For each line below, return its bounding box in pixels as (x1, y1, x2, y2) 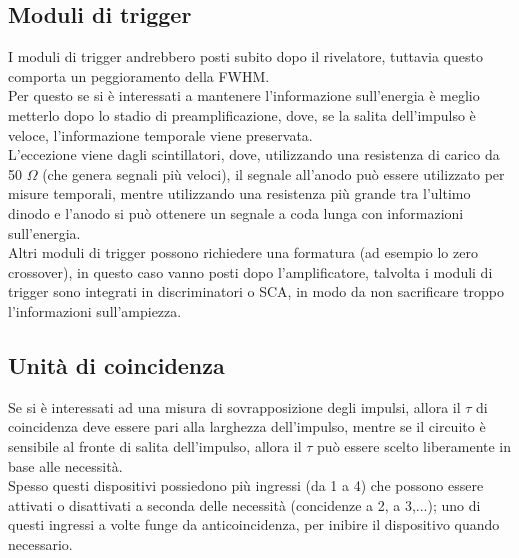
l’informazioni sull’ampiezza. (8, 300, 182, 321)
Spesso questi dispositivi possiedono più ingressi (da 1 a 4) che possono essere (8, 475, 484, 496)
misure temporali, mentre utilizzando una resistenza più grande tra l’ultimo (8, 183, 471, 204)
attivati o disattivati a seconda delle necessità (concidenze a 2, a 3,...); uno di (8, 494, 481, 515)
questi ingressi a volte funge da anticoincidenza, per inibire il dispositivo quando (8, 514, 500, 535)
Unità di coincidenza (8, 349, 225, 380)
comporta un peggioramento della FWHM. (8, 65, 270, 86)
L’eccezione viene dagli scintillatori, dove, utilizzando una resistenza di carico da (8, 144, 500, 165)
